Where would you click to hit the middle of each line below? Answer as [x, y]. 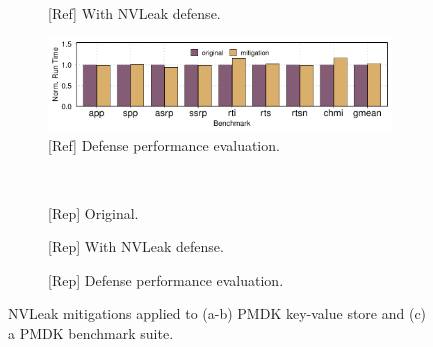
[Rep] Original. [93, 212]
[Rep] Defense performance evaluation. [166, 279]
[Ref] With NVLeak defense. [134, 13]
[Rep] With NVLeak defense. [136, 246]
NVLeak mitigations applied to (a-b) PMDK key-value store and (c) [217, 313]
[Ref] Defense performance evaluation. [164, 145]
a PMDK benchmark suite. [91, 332]
